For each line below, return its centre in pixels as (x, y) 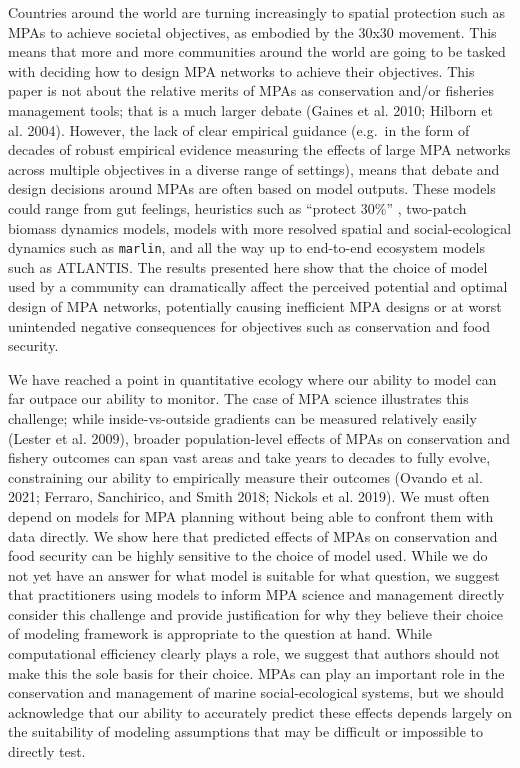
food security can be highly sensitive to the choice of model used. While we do (248, 555)
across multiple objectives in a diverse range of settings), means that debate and (254, 168)
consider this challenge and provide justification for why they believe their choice (256, 613)
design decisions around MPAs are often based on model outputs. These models (252, 188)
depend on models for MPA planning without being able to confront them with (251, 515)
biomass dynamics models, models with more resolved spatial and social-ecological (260, 227)
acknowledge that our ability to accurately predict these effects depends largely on (260, 711)
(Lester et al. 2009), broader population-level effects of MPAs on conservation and (259, 437)
